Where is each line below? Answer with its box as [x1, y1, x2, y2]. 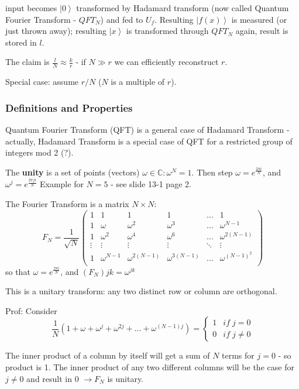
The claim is [5, 56, 50, 68]
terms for [222, 349, 255, 362]
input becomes [5, 2, 57, 13]
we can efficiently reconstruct [114, 56, 219, 68]
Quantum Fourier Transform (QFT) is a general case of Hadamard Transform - [5, 123, 290, 136]
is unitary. [107, 372, 143, 384]
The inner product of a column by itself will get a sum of [5, 349, 210, 362]
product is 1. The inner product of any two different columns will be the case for [5, 360, 294, 373]
